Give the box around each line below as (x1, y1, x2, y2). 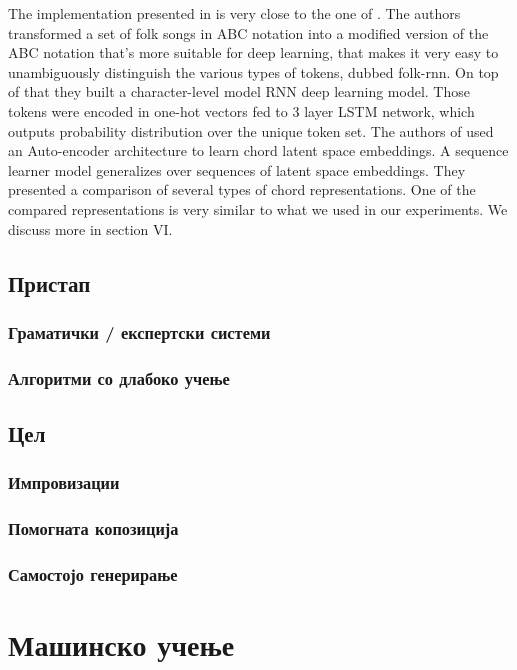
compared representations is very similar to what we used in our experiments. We (8, 198, 508, 219)
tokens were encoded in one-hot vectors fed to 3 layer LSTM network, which (8, 100, 475, 121)
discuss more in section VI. (8, 218, 173, 239)
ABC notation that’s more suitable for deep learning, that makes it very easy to (8, 42, 499, 63)
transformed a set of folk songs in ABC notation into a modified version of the (8, 22, 489, 43)
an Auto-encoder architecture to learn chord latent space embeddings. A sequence (8, 140, 509, 161)
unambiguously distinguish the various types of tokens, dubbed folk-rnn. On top (8, 61, 499, 82)
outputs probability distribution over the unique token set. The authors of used (8, 120, 494, 141)
